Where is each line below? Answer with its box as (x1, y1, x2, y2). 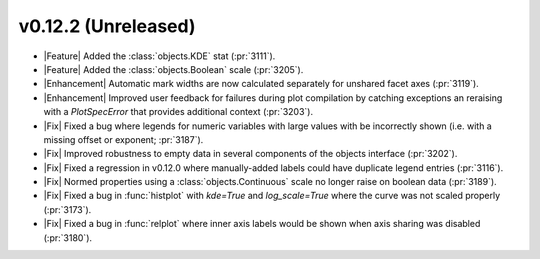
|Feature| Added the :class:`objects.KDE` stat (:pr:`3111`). (43, 50, 276, 62)
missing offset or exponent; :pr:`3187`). (43, 133, 204, 145)
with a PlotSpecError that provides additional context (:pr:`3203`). (43, 106, 314, 118)
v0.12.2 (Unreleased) (18, 15, 196, 37)
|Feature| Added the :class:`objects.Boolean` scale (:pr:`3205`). (43, 63, 304, 75)
